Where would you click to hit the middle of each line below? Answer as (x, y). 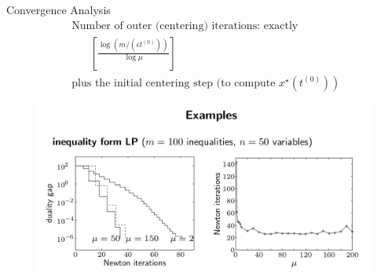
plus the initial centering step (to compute (174, 83)
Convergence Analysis (59, 9)
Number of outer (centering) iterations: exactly (185, 26)
